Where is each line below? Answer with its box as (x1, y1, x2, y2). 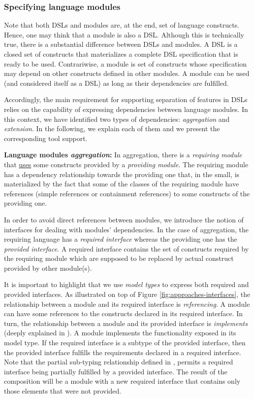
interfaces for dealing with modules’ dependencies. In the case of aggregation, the (4, 224, 249, 234)
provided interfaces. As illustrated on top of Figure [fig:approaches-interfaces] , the (4, 289, 251, 299)
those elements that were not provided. (4, 386, 122, 396)
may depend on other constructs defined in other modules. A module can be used (4, 68, 250, 78)
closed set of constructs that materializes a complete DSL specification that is (4, 49, 238, 59)
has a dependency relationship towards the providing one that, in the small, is (4, 169, 240, 179)
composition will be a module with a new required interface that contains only (4, 376, 241, 386)
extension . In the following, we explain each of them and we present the (4, 123, 220, 134)
